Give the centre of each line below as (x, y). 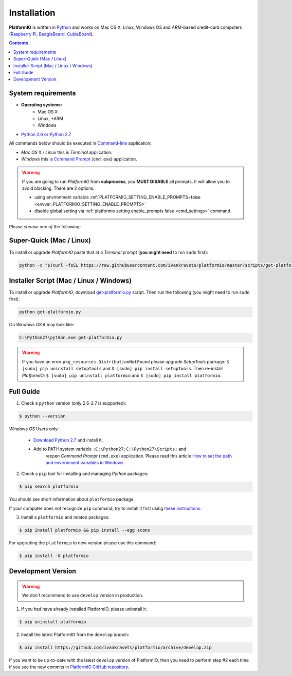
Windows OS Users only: (34, 429)
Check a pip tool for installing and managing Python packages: (85, 474)
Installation (32, 13)
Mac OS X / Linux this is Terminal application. (67, 152)
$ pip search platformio (49, 487)
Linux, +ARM (50, 118)
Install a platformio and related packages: (65, 517)
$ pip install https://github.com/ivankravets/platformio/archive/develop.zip (115, 647)
